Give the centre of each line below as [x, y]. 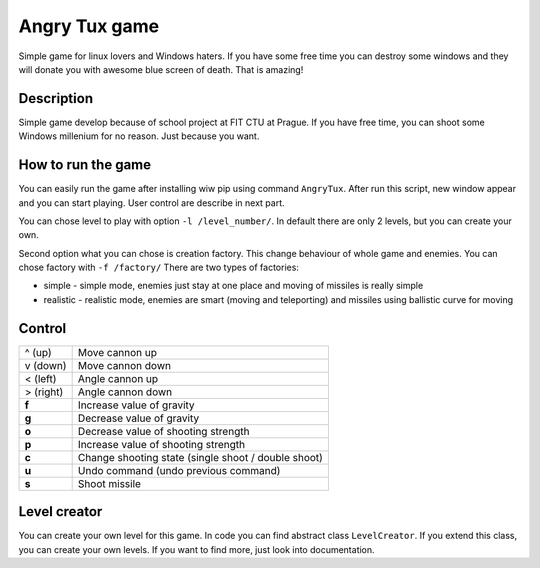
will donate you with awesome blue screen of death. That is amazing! [161, 69]
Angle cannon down [125, 392]
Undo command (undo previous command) [179, 470]
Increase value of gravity [136, 405]
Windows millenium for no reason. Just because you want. [139, 136]
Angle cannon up [118, 378]
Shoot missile [109, 483]
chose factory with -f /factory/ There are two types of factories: [159, 267]
